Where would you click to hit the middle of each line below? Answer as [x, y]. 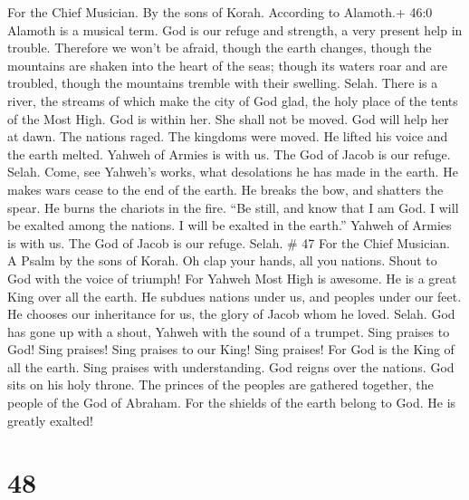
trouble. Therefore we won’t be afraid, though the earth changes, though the [220, 48]
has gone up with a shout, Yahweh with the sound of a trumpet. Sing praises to [229, 331]
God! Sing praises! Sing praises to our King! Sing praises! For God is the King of [231, 349]
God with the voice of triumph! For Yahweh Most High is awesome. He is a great [232, 278]
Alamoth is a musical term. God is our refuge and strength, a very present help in [235, 29]
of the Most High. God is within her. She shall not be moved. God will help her [228, 118]
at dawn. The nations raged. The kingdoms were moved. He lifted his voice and [228, 136]
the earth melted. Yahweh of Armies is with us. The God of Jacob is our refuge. [229, 154]
